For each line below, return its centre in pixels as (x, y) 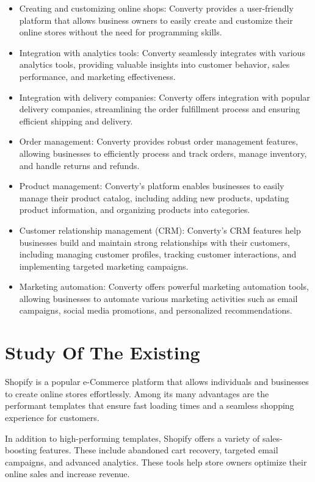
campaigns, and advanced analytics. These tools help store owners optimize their (156, 462)
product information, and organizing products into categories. (135, 210)
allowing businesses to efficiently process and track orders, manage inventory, (163, 153)
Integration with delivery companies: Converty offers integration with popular (165, 97)
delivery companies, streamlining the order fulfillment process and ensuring (160, 109)
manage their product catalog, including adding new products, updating (154, 197)
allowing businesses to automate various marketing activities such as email (158, 298)
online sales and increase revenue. (67, 474)
